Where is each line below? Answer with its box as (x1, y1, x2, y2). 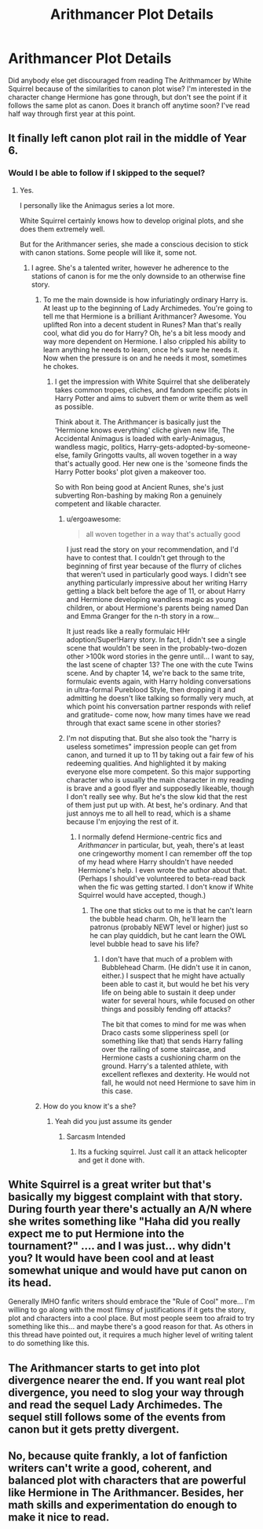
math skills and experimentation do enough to (8, 1498, 238, 1512)
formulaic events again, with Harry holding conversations (66, 677, 251, 686)
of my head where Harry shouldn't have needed (78, 857, 234, 867)
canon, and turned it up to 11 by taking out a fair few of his (66, 750, 254, 759)
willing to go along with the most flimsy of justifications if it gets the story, (8, 1305, 247, 1315)
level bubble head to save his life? (89, 939, 199, 948)
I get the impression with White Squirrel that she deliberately (54, 377, 250, 386)
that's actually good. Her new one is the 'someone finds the (54, 458, 248, 468)
